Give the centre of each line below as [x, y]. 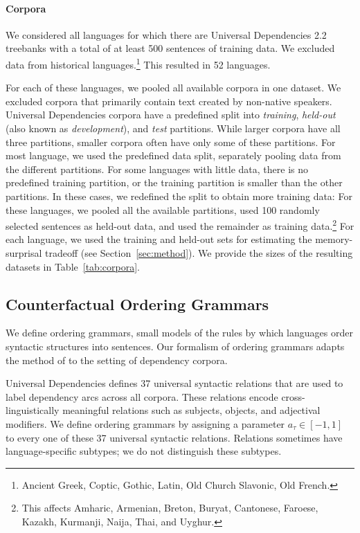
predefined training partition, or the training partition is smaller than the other [174, 182]
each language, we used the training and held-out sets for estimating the [159, 239]
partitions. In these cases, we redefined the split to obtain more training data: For [179, 196]
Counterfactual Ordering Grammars [137, 304]
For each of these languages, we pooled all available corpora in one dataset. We [173, 88]
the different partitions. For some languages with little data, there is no [157, 169]
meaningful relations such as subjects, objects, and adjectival [191, 410]
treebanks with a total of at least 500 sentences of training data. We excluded [170, 48]
